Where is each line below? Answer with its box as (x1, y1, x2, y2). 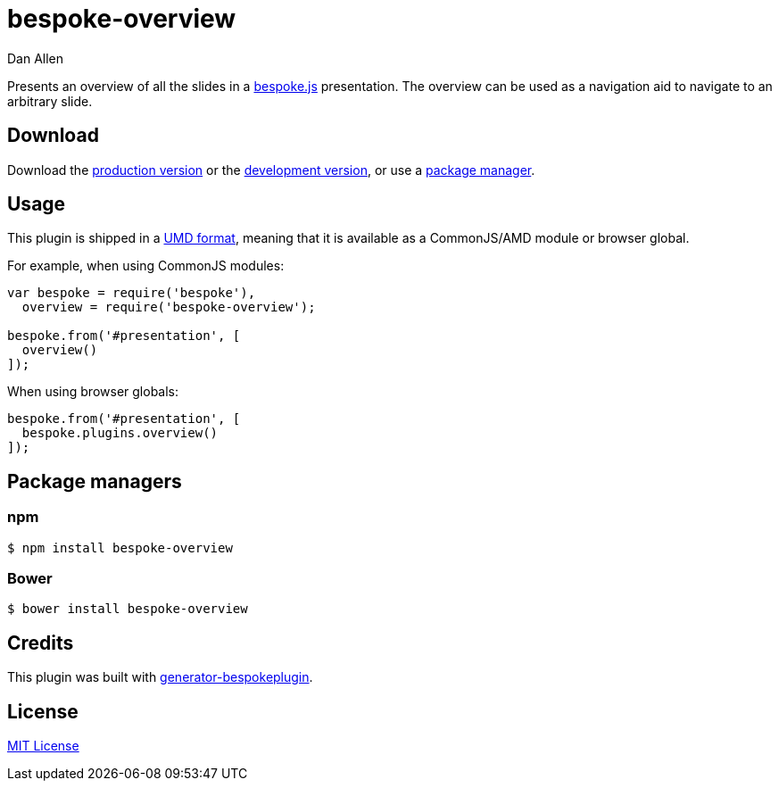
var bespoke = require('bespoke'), (7, 286, 256, 301)
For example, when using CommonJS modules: (7, 258, 285, 274)
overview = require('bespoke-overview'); (21, 300, 316, 315)
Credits (7, 631, 74, 654)
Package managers (7, 469, 182, 493)
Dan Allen (7, 50, 64, 66)
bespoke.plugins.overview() (21, 426, 219, 441)
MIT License (7, 738, 79, 754)
